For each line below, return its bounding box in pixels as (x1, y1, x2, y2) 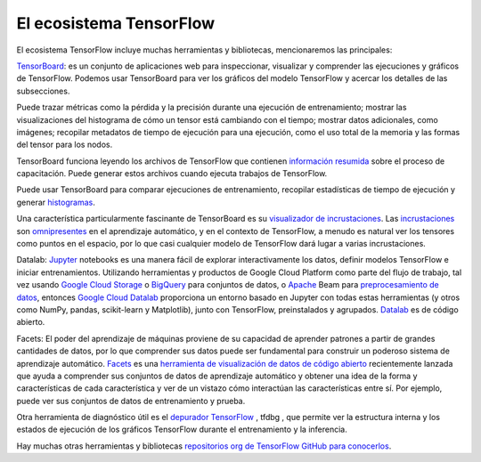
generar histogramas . (16, 197, 95, 207)
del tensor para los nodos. (16, 139, 113, 150)
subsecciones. (16, 85, 70, 96)
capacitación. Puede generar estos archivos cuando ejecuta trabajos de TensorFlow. (16, 168, 328, 179)
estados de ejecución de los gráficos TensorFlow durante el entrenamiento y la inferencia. (16, 424, 347, 435)
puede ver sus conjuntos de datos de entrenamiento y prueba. (16, 395, 246, 406)
